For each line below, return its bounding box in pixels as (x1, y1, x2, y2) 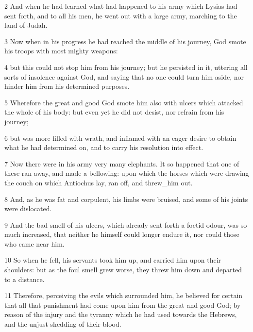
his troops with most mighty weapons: (4, 46, 118, 56)
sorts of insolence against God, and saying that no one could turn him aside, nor (4, 71, 244, 82)
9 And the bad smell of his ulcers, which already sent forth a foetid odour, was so (4, 219, 247, 230)
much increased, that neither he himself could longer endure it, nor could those (4, 229, 239, 239)
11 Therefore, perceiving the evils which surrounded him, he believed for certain (4, 290, 243, 300)
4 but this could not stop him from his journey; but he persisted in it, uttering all (4, 62, 248, 72)
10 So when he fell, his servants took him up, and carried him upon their (4, 255, 221, 265)
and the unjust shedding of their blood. (4, 319, 121, 329)
